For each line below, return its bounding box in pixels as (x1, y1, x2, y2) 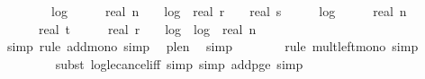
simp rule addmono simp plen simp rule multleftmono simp (6, 37, 419, 56)
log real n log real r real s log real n (50, 2, 407, 20)
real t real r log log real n (38, 19, 257, 38)
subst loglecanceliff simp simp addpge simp (55, 54, 303, 73)
